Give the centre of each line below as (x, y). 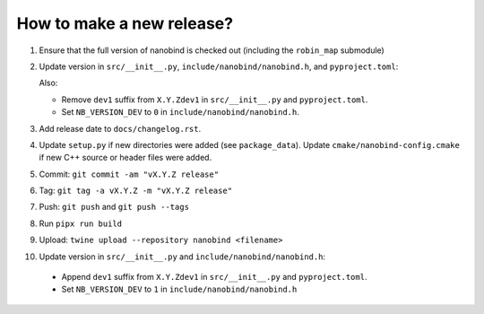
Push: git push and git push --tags (114, 207)
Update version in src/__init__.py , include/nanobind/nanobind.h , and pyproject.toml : (219, 66)
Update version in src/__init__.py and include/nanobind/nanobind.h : (182, 257)
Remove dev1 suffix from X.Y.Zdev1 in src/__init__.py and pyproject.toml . (215, 100)
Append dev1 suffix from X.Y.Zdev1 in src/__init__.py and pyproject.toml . (214, 277)
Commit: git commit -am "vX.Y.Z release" (129, 174)
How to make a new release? (125, 23)
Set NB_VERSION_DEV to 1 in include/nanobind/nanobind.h (179, 289)
